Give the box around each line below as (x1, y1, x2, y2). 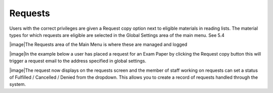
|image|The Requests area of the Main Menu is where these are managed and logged (9, 41, 188, 48)
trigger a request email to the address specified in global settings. (9, 58, 147, 64)
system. (9, 81, 26, 87)
